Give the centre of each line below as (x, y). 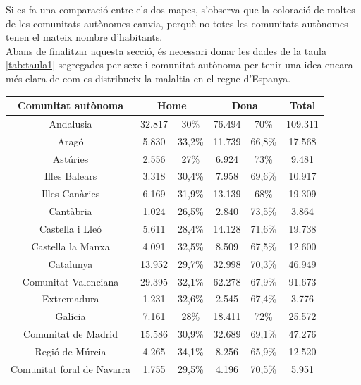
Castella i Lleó (71, 228)
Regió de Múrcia (71, 351)
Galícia (71, 316)
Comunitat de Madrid (71, 334)
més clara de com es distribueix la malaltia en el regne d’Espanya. (148, 78)
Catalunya (71, 263)
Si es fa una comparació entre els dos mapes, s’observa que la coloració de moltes (180, 9)
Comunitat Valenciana (71, 281)
